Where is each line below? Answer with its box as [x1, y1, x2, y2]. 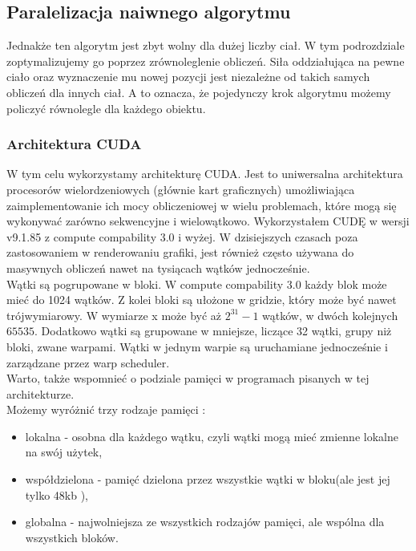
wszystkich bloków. [25, 529, 119, 545]
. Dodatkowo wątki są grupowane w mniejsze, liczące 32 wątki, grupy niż [34, 322, 392, 339]
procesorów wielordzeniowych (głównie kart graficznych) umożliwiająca [6, 180, 355, 197]
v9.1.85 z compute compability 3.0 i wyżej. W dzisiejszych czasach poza [6, 228, 358, 245]
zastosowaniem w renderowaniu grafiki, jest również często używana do [6, 244, 354, 261]
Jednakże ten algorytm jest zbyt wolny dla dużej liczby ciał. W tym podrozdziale [6, 37, 405, 54]
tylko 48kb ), [25, 486, 88, 503]
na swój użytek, [25, 444, 103, 460]
